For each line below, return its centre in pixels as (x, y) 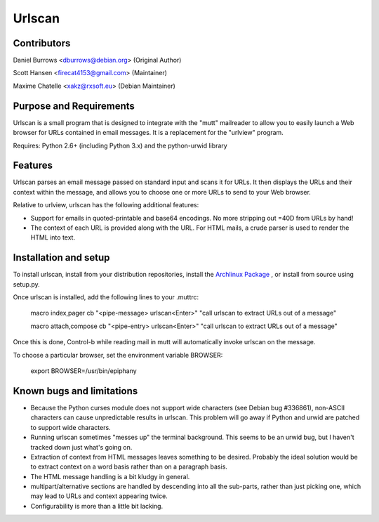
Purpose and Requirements (74, 106)
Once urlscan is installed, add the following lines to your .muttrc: (106, 297)
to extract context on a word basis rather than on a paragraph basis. (129, 466)
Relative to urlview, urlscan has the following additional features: (106, 205)
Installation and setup (61, 257)
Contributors (42, 43)
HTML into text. (53, 237)
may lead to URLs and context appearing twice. (99, 496)
